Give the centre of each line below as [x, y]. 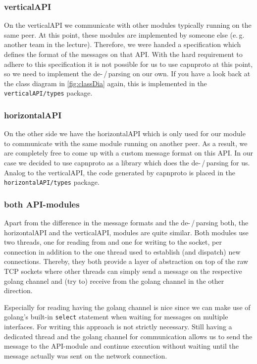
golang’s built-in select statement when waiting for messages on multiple [116, 317]
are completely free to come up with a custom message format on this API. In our [129, 153]
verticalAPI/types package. [48, 93]
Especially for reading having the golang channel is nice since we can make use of [127, 307]
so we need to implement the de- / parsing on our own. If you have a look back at [127, 74]
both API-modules [42, 204]
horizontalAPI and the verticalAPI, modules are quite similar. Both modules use [126, 232]
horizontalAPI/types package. [52, 182]
